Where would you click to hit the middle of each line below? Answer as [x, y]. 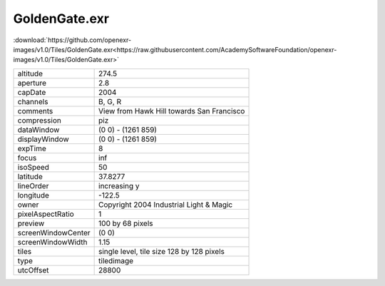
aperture [32, 83]
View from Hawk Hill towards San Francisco [172, 111]
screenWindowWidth [53, 242]
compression [40, 120]
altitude [30, 73]
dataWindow [38, 130]
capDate [32, 92]
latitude [30, 176]
